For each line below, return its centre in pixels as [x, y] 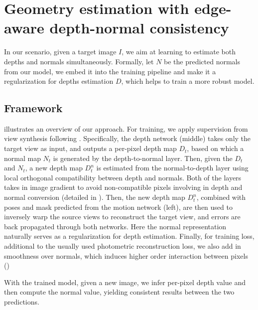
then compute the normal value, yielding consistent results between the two [119, 292]
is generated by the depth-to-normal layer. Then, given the [143, 158]
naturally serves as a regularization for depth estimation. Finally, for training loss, [129, 236]
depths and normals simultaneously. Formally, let [79, 61]
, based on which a [215, 148]
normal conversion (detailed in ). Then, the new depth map [95, 197]
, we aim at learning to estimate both [179, 52]
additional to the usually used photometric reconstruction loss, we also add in [123, 246]
